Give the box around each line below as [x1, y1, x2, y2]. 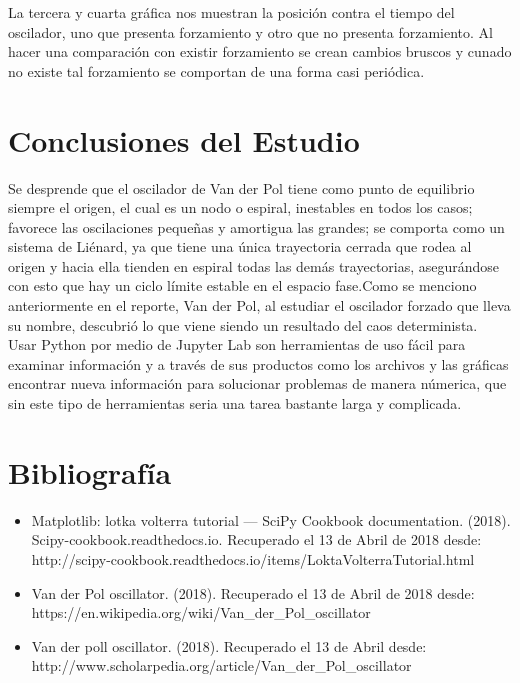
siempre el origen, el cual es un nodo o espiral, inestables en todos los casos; [8, 197, 473, 218]
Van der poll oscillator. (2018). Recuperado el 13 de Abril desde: [31, 635, 427, 656]
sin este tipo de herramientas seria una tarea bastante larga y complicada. [8, 393, 462, 414]
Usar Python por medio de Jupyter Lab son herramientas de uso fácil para [8, 334, 466, 355]
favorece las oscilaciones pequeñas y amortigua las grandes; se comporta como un [8, 216, 505, 237]
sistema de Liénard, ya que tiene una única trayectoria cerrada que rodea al [8, 236, 472, 257]
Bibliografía [8, 451, 172, 492]
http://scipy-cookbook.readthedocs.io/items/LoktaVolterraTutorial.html [31, 548, 475, 569]
